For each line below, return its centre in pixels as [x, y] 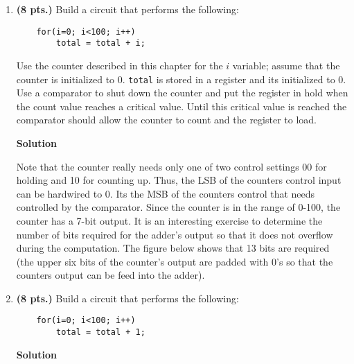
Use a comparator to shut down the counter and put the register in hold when [182, 93]
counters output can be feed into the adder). [110, 275]
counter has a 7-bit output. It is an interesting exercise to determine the [169, 220]
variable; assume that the [286, 65]
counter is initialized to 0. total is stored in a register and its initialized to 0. [181, 79]
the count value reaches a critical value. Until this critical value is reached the [182, 106]
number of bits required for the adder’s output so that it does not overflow [175, 234]
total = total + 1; [101, 332]
